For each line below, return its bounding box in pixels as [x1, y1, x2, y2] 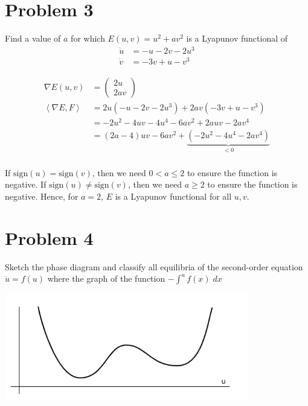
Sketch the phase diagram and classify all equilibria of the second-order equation [5, 260, 303, 273]
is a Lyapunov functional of [186, 32, 288, 45]
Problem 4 [5, 225, 94, 250]
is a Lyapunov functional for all [115, 189, 232, 202]
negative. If [5, 178, 47, 191]
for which [71, 32, 105, 45]
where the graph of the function [47, 272, 165, 285]
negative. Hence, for [5, 189, 79, 202]
